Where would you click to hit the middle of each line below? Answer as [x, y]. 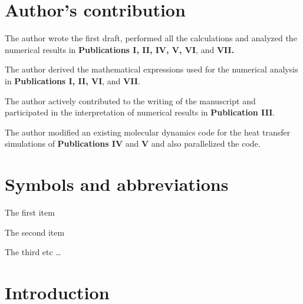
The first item [30, 212]
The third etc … [33, 252]
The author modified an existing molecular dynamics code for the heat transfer [148, 132]
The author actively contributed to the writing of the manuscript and [130, 100]
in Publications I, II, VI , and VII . [73, 80]
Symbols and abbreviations [117, 184]
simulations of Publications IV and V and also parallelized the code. [133, 143]
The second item [35, 232]
